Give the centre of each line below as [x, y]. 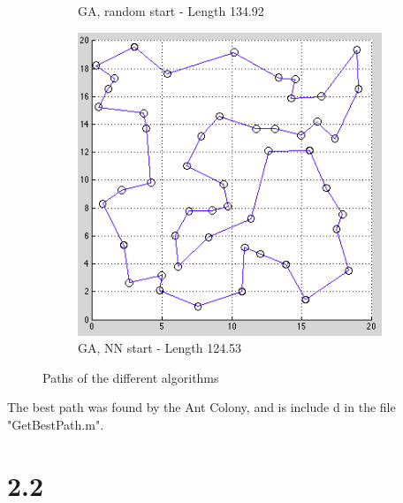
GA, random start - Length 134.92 [171, 11]
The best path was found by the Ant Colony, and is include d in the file [201, 407]
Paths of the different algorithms [131, 377]
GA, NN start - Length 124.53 [160, 348]
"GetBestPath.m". [56, 425]
